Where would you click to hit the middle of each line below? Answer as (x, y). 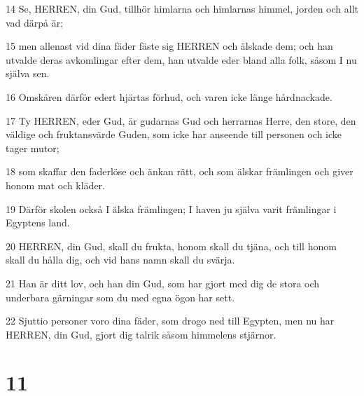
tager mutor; (33, 148)
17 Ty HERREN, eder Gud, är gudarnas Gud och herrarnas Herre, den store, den (181, 120)
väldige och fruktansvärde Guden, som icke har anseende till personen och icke (174, 134)
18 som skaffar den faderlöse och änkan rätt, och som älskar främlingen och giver (180, 171)
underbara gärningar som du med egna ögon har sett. (120, 297)
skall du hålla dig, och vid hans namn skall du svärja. (120, 260)
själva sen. (28, 73)
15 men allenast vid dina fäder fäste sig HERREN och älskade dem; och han (169, 46)
